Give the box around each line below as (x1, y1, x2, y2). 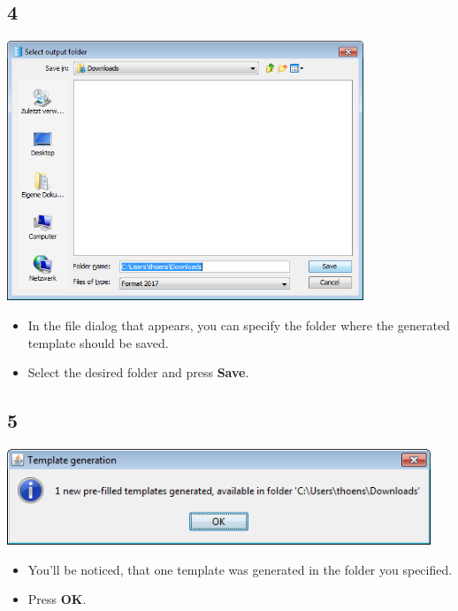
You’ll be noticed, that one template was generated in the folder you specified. (27, 560, 453, 578)
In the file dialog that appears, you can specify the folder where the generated (27, 316, 450, 335)
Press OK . (27, 590, 87, 608)
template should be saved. (27, 333, 169, 352)
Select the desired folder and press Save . (27, 363, 249, 382)
